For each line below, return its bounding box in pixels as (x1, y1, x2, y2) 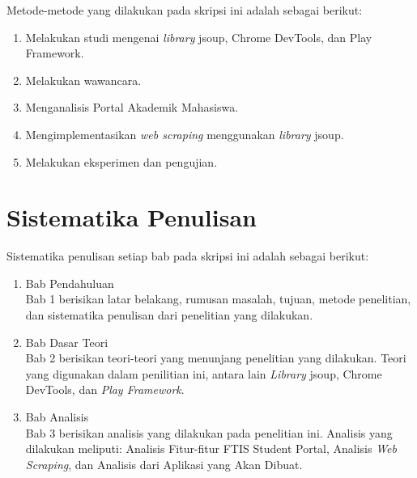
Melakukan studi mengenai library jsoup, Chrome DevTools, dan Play (25, 28, 372, 45)
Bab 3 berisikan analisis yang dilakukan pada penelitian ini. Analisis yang (25, 424, 393, 441)
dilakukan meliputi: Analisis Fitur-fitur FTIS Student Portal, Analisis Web (25, 440, 397, 457)
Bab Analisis (25, 408, 89, 425)
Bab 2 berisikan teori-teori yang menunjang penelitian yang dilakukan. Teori (25, 349, 406, 366)
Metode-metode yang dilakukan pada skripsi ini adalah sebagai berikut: (6, 2, 363, 18)
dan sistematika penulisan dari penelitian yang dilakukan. (25, 307, 313, 324)
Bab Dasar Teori (25, 333, 109, 350)
